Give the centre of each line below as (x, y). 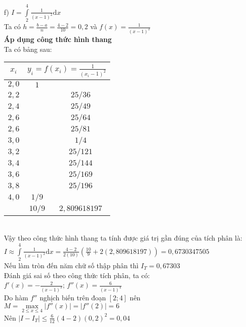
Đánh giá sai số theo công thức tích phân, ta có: (77, 275)
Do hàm (16, 297)
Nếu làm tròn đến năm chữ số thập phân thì (71, 265)
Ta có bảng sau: (28, 49)
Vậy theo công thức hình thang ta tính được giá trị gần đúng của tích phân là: (123, 238)
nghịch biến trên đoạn (73, 297)
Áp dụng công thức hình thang (58, 39)
